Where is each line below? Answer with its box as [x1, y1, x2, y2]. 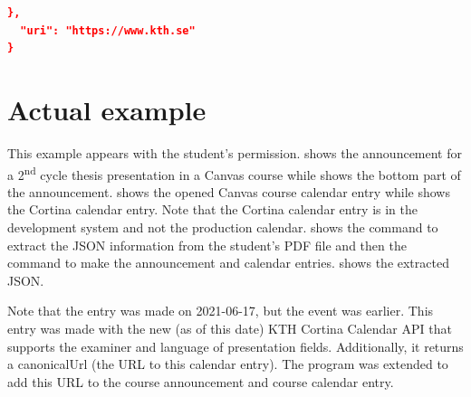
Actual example [7, 90, 207, 128]
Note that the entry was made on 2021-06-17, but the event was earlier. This [7, 301, 434, 320]
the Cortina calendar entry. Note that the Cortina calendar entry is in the [7, 200, 418, 219]
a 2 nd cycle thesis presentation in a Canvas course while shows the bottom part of [7, 162, 461, 184]
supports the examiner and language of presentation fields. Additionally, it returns [7, 336, 464, 355]
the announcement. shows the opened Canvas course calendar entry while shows [7, 182, 450, 201]
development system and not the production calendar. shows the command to [7, 217, 438, 236]
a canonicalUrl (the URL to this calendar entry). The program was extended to [7, 354, 448, 373]
